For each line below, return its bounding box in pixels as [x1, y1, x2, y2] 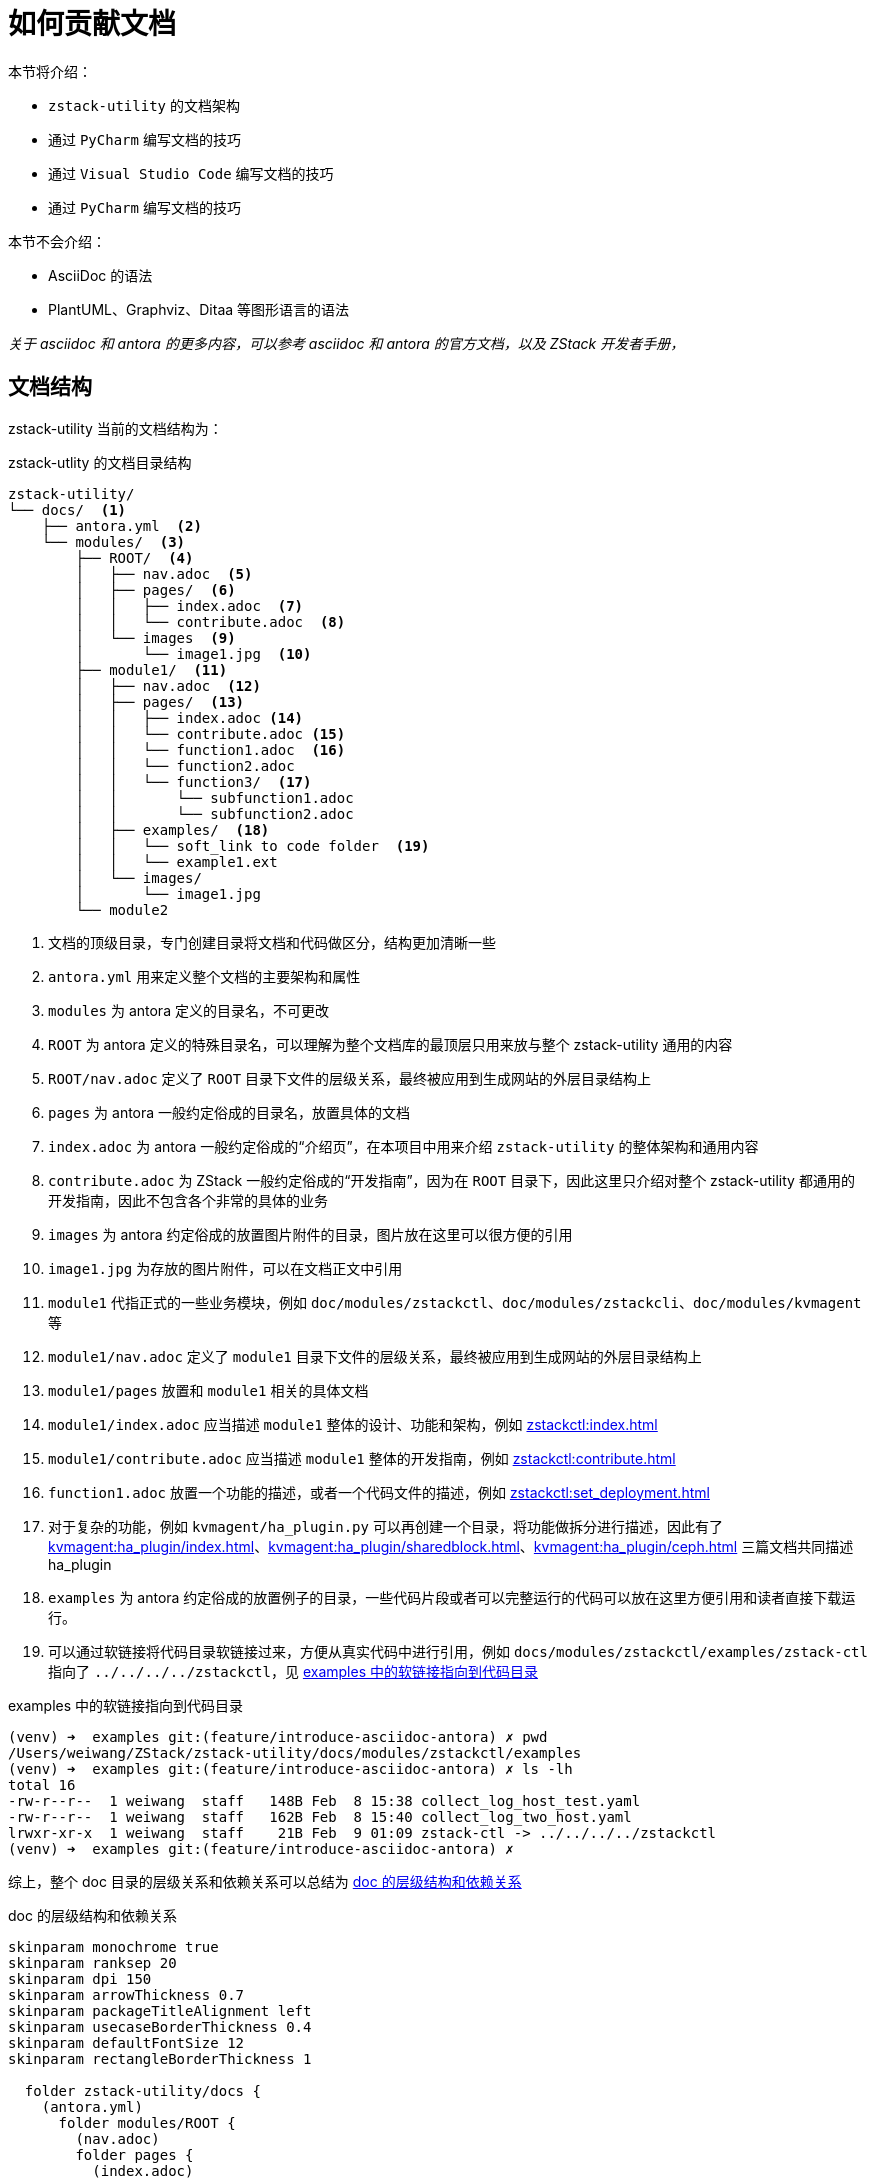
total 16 [8, 1776, 76, 1793]
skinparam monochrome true [8, 1938, 219, 1955]
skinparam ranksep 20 [8, 1954, 177, 1971]
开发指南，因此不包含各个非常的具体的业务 [48, 1191, 328, 1209]
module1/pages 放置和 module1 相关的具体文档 [48, 1381, 369, 1399]
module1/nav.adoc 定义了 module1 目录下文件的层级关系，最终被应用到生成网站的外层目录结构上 [48, 1347, 702, 1365]
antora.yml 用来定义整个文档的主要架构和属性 [48, 967, 361, 985]
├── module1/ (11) [75, 661, 228, 678]
